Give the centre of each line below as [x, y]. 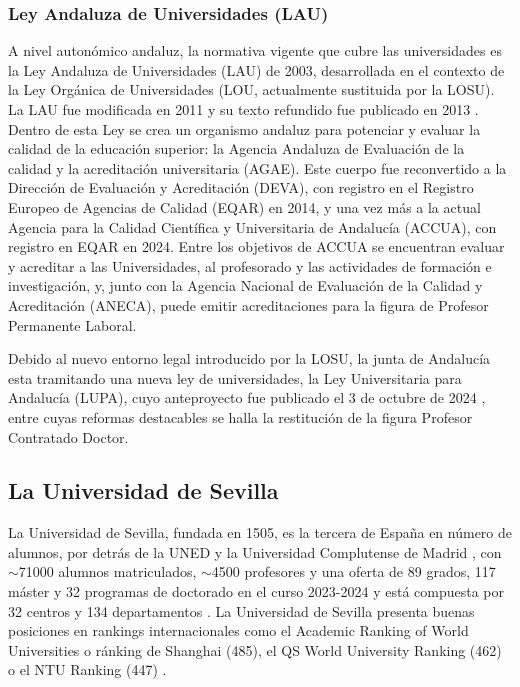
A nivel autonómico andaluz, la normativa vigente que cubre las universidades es [255, 50]
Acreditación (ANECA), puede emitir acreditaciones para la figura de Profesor [248, 304]
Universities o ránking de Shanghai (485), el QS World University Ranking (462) [255, 649]
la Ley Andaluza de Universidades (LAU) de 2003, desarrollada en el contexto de [256, 69]
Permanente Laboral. [72, 324]
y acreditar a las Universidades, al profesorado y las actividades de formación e [250, 265]
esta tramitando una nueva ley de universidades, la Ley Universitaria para [235, 377]
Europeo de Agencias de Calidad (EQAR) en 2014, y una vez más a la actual [244, 206]
